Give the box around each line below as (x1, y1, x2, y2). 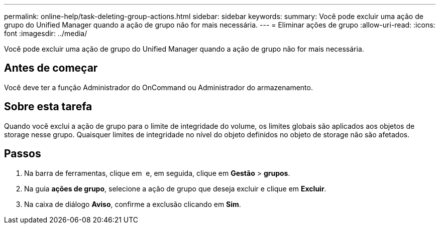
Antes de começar (4, 62, 98, 75)
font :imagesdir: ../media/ (4, 29, 87, 38)
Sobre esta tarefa (4, 100, 92, 113)
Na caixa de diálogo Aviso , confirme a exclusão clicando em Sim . (24, 199, 241, 208)
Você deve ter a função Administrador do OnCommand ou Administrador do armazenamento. (4, 83, 313, 92)
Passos (4, 147, 41, 160)
